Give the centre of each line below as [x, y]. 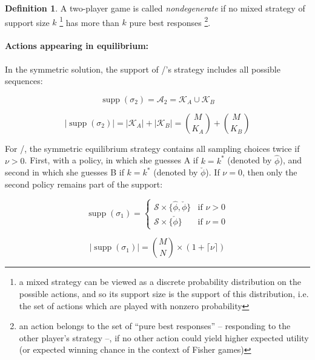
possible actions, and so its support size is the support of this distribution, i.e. [164, 294]
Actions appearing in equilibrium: [77, 46]
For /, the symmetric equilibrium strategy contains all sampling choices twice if [152, 148]
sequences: [24, 81]
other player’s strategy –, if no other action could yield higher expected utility [164, 337]
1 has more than [89, 21]
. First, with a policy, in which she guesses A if [111, 160]
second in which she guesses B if [65, 172]
